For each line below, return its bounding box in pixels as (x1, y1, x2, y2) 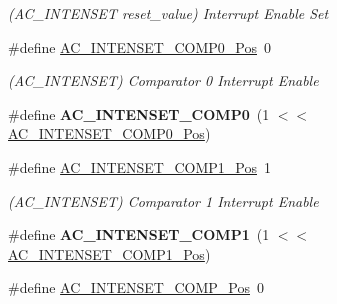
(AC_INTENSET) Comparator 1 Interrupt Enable (8, 190, 319, 211)
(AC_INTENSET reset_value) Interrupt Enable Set (8, 3, 329, 23)
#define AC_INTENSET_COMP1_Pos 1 (8, 156, 271, 177)
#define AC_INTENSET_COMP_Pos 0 (8, 277, 264, 298)
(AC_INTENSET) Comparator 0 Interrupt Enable (8, 70, 319, 91)
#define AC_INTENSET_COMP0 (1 (8, 103, 270, 124)
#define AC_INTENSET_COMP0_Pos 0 (8, 36, 271, 57)
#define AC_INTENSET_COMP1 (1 (8, 224, 270, 245)
